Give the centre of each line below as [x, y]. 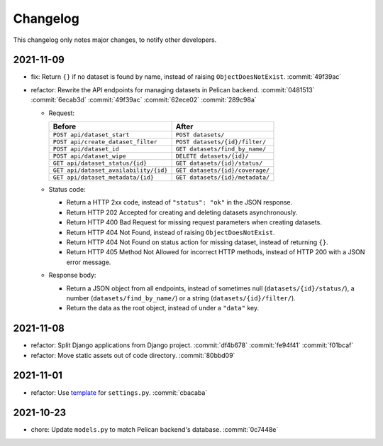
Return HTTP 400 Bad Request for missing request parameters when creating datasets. [194, 222]
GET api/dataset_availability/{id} [110, 170]
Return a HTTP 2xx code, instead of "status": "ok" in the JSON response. [179, 202]
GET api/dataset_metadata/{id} [103, 178]
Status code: [67, 190]
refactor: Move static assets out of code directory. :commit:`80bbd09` [133, 355]
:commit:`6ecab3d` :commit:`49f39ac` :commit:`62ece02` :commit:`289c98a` [144, 100]
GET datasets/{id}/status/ [219, 163]
